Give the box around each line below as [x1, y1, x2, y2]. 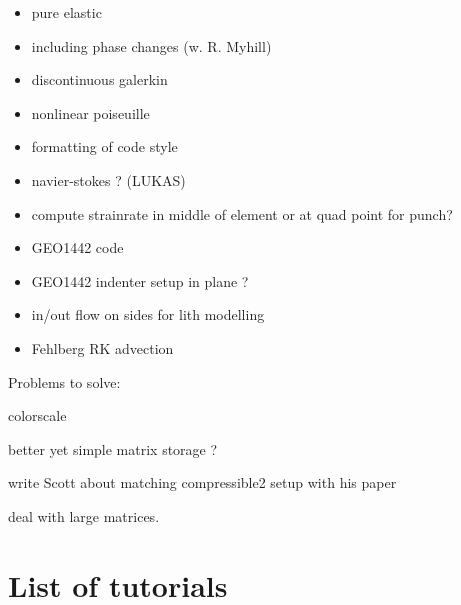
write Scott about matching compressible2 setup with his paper [8, 472, 397, 493]
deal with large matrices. [8, 505, 160, 526]
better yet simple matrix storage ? [8, 438, 218, 459]
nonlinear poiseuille [31, 102, 150, 123]
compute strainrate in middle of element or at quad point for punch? [31, 203, 453, 224]
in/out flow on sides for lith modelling [31, 304, 265, 325]
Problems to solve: [8, 371, 121, 392]
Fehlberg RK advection [31, 337, 174, 358]
